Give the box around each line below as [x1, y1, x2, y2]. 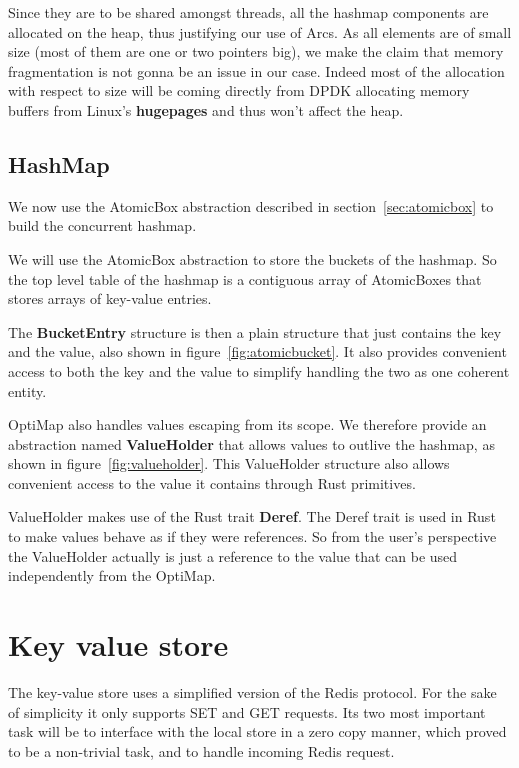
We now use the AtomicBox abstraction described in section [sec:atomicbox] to [8, 195, 494, 216]
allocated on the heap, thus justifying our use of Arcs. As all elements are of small [8, 21, 512, 42]
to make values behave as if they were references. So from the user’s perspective [8, 526, 497, 547]
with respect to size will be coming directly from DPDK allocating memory [8, 80, 470, 101]
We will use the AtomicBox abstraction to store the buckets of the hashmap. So [8, 248, 497, 269]
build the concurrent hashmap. [8, 215, 197, 236]
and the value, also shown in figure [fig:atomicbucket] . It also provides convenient [8, 341, 507, 362]
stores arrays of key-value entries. [8, 288, 212, 309]
